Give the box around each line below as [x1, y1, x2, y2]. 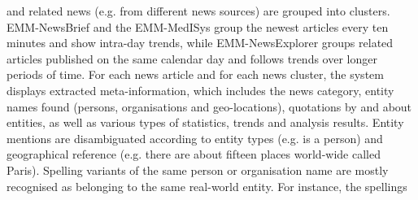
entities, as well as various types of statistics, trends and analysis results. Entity [7, 114, 404, 131]
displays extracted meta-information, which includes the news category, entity [7, 81, 394, 98]
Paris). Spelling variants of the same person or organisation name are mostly [7, 161, 389, 178]
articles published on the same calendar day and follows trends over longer [7, 50, 377, 67]
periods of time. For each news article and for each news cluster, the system [7, 66, 384, 83]
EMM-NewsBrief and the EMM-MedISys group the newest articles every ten [7, 18, 389, 35]
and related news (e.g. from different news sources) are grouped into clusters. [7, 2, 390, 19]
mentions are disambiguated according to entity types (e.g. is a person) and [7, 129, 383, 146]
